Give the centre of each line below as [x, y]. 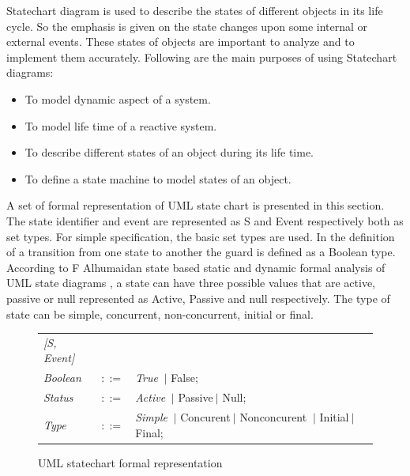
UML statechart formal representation [130, 462]
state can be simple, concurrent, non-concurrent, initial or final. [160, 314]
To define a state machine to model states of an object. [158, 178]
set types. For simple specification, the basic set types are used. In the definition [201, 236]
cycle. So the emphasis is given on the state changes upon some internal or [187, 26]
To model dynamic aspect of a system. [118, 98]
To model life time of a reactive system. [121, 125]
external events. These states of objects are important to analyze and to [181, 42]
